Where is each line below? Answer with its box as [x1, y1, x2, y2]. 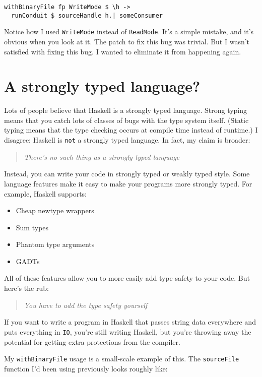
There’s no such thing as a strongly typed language [24, 151, 180, 162]
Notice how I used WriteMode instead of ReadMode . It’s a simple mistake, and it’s [4, 26, 254, 37]
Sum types [16, 222, 49, 232]
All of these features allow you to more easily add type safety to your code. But [4, 273, 250, 283]
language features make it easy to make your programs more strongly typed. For [4, 178, 252, 188]
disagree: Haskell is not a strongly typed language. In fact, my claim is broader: [4, 135, 250, 145]
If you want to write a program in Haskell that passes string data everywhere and [4, 317, 256, 327]
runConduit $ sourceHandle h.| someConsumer [11, 12, 163, 19]
